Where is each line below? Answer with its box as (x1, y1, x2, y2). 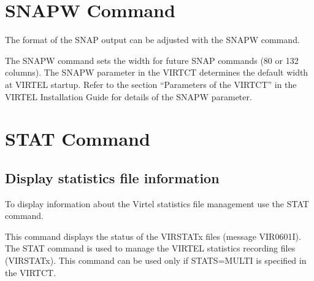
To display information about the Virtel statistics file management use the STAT (5, 197, 309, 210)
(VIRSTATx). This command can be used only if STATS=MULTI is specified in (5, 254, 307, 267)
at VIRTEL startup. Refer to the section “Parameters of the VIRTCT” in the (5, 77, 297, 90)
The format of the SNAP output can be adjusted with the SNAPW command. (5, 33, 300, 46)
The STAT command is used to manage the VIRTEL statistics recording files (5, 242, 296, 255)
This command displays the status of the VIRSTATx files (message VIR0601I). (5, 229, 301, 242)
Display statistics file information (5, 168, 220, 187)
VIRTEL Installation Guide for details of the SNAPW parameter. (5, 90, 252, 103)
